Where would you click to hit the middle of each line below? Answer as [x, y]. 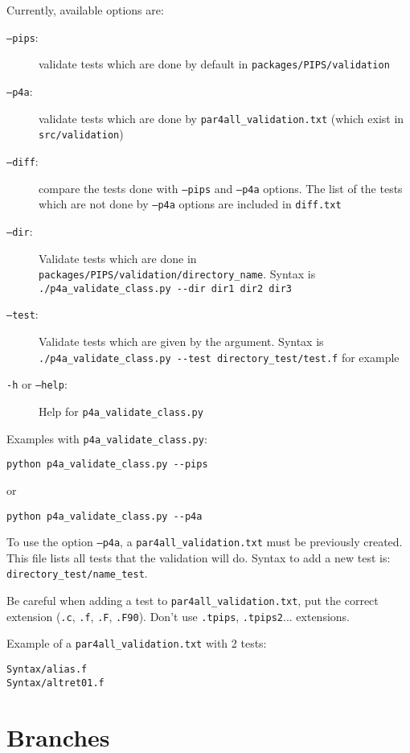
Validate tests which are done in [118, 258]
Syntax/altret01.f [55, 683]
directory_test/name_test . [77, 573]
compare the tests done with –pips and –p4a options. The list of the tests [221, 188]
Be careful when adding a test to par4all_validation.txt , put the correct [193, 601]
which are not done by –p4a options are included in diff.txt [190, 204]
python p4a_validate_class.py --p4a [105, 516]
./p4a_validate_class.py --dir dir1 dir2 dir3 [165, 288]
